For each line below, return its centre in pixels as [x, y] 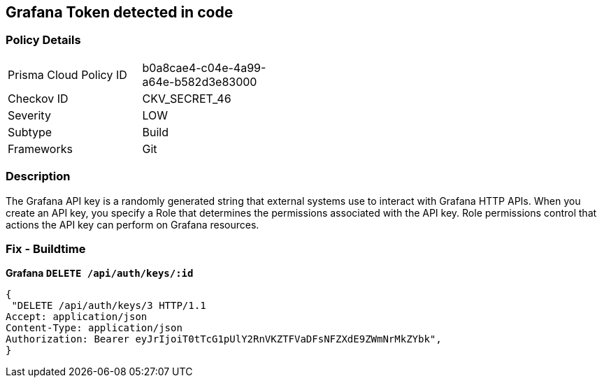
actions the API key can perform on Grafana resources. [132, 224]
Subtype [30, 132]
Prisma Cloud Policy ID [67, 74]
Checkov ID [38, 98]
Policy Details [43, 40]
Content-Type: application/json [94, 328]
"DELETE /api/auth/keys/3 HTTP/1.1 [109, 306]
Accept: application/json [77, 317]
